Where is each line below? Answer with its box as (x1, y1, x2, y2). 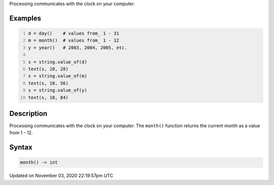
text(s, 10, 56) (28, 80, 68, 86)
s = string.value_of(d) (28, 59, 87, 65)
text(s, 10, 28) (28, 66, 68, 72)
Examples (9, 14, 42, 22)
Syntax (9, 143, 32, 152)
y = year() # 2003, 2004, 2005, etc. (28, 45, 127, 50)
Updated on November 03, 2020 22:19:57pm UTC (9, 173, 114, 179)
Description (9, 109, 48, 118)
